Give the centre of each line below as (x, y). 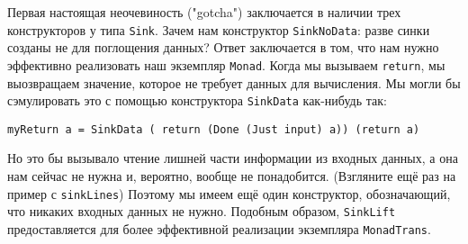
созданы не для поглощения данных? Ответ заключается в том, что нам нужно (223, 47)
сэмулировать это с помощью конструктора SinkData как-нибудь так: (197, 100)
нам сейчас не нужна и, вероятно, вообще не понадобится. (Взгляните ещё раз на (232, 176)
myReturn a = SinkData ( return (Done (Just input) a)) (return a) (214, 129)
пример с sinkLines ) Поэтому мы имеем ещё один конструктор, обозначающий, (229, 193)
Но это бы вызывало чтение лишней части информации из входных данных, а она (233, 158)
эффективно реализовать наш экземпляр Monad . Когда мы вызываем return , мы (226, 64)
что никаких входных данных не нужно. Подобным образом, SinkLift (202, 211)
